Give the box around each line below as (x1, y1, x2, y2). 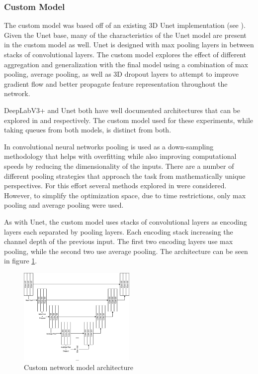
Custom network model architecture (24, 362, 133, 373)
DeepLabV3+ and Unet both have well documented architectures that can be (4, 105, 240, 115)
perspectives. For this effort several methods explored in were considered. (4, 180, 227, 191)
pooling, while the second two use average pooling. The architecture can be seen (4, 246, 248, 256)
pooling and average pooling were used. (4, 200, 124, 210)
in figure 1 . (4, 255, 37, 266)
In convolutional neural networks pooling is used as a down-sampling (4, 141, 214, 151)
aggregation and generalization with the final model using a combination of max (4, 59, 248, 69)
